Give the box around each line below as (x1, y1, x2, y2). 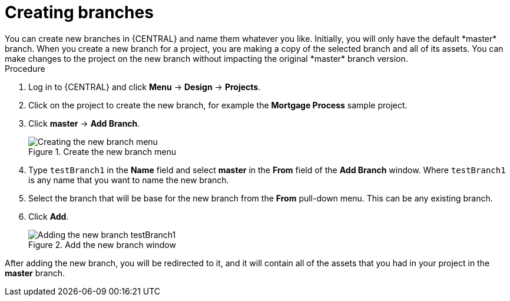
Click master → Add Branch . (28, 118, 140, 128)
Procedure (5, 63, 45, 74)
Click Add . (28, 211, 69, 221)
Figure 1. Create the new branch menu (28, 146, 176, 157)
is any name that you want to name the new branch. (28, 174, 229, 185)
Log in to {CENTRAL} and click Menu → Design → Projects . (28, 81, 261, 92)
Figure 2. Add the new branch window (28, 239, 176, 250)
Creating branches (5, 2, 154, 22)
